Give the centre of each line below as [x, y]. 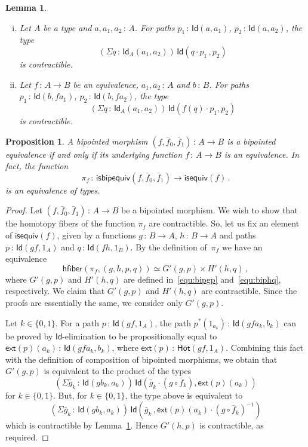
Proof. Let [24, 210]
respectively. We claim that [55, 291]
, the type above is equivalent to [184, 395]
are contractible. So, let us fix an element [224, 223]
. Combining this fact [265, 348]
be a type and [67, 27]
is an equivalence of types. [53, 190]
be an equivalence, [106, 84]
